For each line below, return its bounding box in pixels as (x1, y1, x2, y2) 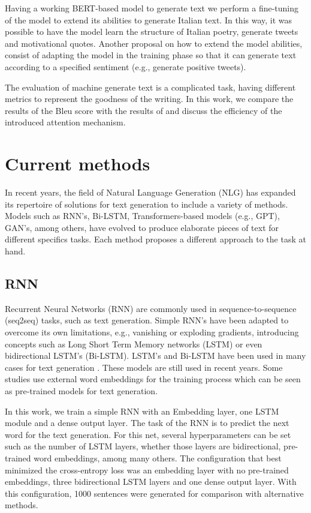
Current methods (5, 151, 150, 176)
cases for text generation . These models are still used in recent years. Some (5, 361, 283, 373)
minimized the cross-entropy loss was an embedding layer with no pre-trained (5, 463, 289, 476)
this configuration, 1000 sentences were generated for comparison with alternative (5, 487, 304, 499)
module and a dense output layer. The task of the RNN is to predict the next (5, 416, 289, 429)
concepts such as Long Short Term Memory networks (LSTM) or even (5, 337, 262, 350)
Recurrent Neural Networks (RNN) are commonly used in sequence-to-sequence (5, 302, 297, 314)
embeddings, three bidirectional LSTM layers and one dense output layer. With (5, 475, 297, 488)
